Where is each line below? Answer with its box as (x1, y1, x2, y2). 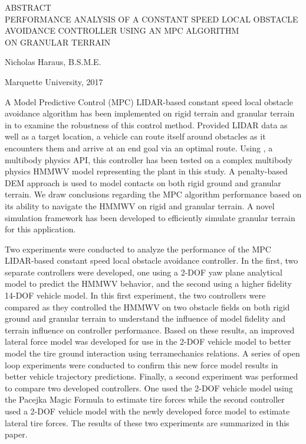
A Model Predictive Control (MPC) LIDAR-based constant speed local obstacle (5, 95, 294, 108)
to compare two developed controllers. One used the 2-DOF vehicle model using (5, 381, 293, 394)
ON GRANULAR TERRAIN (5, 35, 111, 48)
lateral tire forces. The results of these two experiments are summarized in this (5, 416, 289, 429)
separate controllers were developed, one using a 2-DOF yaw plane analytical (5, 265, 282, 278)
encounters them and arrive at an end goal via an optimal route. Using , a (5, 141, 273, 154)
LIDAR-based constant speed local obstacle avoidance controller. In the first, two (5, 254, 298, 267)
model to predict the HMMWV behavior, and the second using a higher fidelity (5, 277, 292, 290)
